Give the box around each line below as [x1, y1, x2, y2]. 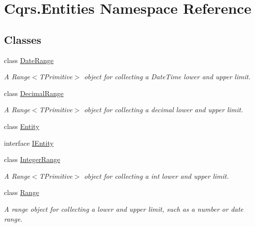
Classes [4, 32, 41, 47]
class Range [4, 187, 39, 197]
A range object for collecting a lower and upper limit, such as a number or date [4, 203, 244, 214]
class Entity [4, 121, 39, 131]
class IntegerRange [4, 154, 60, 164]
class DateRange [4, 55, 54, 65]
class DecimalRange [4, 88, 64, 98]
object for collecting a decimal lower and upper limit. [84, 104, 243, 115]
